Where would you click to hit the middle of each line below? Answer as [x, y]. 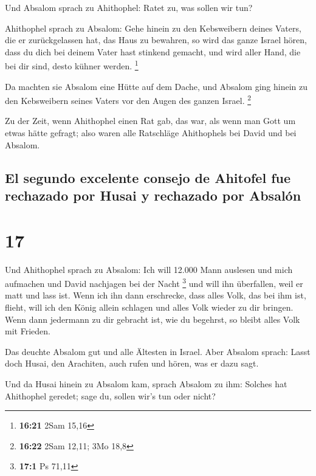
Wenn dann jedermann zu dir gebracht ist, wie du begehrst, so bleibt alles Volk [153, 319]
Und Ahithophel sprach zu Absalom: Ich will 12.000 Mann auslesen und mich [149, 269]
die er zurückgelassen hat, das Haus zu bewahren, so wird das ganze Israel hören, [156, 40]
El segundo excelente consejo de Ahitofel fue [148, 177]
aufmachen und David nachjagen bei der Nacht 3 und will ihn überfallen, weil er [154, 282]
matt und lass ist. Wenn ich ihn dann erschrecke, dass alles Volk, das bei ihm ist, [156, 295]
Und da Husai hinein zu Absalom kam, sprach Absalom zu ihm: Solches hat [146, 383]
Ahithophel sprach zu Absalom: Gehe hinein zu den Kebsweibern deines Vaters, [153, 28]
